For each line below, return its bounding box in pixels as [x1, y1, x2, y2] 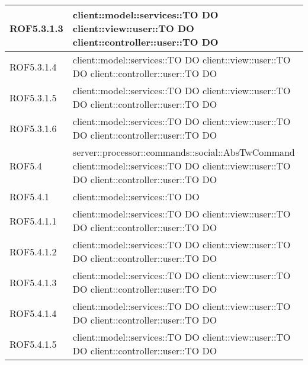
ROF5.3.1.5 [9, 90, 57, 104]
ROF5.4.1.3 [9, 275, 57, 289]
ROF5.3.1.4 [9, 59, 57, 73]
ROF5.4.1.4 [9, 306, 57, 320]
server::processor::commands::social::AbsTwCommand [72, 145, 295, 159]
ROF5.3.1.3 [9, 21, 63, 35]
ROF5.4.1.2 [9, 244, 57, 258]
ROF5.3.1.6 [9, 121, 57, 135]
